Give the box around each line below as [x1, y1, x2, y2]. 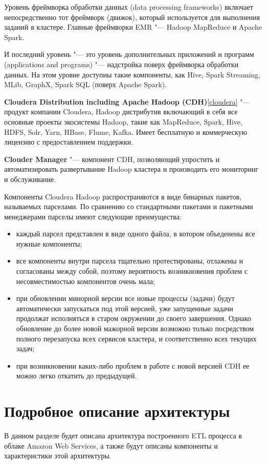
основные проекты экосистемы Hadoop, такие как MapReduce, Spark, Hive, [4, 116, 242, 127]
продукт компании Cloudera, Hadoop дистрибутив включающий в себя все [4, 106, 238, 117]
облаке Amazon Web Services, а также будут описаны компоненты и [4, 440, 218, 451]
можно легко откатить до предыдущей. [16, 370, 137, 381]
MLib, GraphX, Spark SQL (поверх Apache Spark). [4, 79, 167, 90]
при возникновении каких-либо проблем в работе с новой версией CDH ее [16, 360, 250, 371]
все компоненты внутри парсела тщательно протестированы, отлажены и [16, 255, 243, 266]
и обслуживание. [4, 173, 56, 184]
